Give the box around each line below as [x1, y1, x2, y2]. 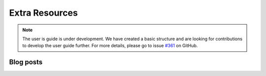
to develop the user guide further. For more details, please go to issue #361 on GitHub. [22, 43, 198, 49]
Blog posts [9, 58, 43, 66]
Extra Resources [9, 7, 78, 18]
